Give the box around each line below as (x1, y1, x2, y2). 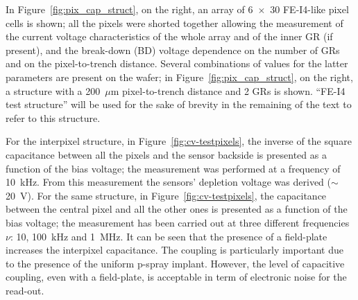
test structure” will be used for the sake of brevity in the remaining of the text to (6, 97, 352, 112)
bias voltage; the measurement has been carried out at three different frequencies (6, 215, 350, 229)
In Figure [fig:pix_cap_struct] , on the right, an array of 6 (6, 2, 253, 16)
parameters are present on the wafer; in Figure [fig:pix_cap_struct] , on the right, (6, 69, 353, 84)
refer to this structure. (6, 110, 101, 125)
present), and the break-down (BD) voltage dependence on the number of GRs (6, 42, 340, 57)
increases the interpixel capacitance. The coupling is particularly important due (6, 242, 343, 257)
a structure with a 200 (6, 83, 101, 98)
